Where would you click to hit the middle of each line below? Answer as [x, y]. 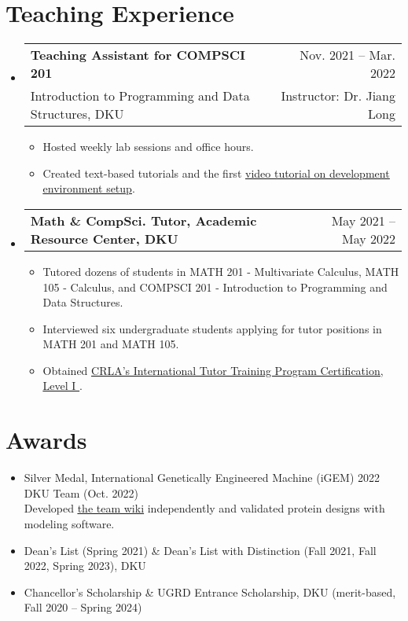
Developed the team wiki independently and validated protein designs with [204, 508]
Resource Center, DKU [104, 238]
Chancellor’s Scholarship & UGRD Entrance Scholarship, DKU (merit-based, [210, 592]
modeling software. [69, 523]
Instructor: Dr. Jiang [338, 96]
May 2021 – [363, 220]
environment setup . [89, 188]
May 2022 [368, 238]
